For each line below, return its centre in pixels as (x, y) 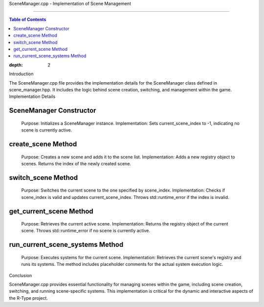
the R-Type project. (29, 298)
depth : (16, 65)
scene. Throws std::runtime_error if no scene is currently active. (86, 231)
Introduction (21, 74)
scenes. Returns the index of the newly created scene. (76, 163)
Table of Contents (28, 20)
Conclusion (21, 275)
